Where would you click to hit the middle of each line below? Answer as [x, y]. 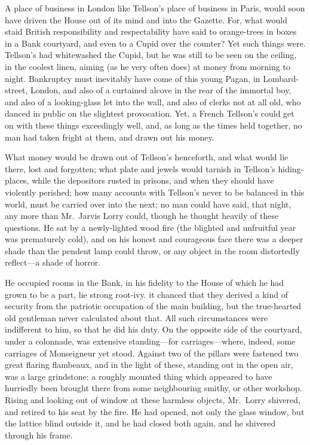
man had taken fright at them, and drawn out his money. [110, 137]
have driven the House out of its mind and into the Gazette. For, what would [146, 19]
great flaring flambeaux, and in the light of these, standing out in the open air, [149, 365]
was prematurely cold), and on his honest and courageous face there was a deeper [154, 239]
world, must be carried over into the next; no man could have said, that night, [148, 204]
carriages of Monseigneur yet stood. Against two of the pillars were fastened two [152, 353]
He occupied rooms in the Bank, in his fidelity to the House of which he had [145, 283]
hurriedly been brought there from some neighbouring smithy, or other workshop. [154, 388]
